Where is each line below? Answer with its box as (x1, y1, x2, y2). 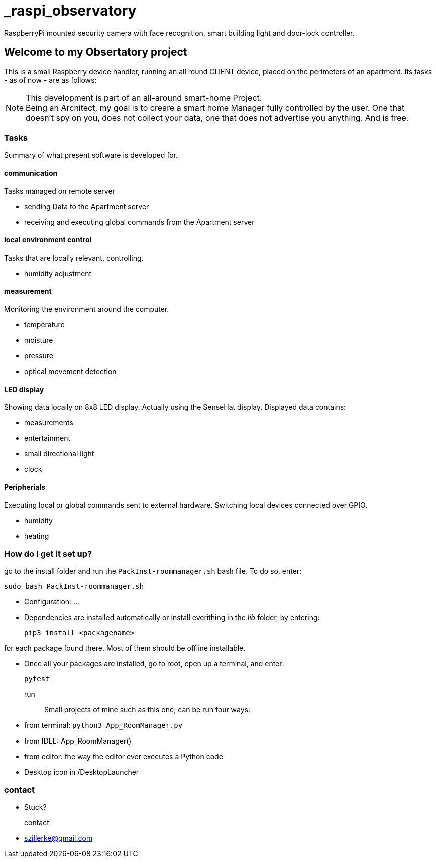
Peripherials (4, 482, 46, 491)
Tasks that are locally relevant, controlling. (4, 253, 144, 262)
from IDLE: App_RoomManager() (24, 736, 132, 746)
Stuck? (24, 802, 47, 811)
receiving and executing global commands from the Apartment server (24, 217, 255, 226)
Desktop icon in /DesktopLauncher (24, 768, 139, 777)
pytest (24, 675, 50, 683)
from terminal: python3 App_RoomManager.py (24, 721, 183, 730)
